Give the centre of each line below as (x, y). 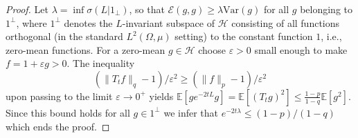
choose (212, 49)
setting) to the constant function (244, 36)
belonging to (326, 9)
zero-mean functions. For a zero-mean (86, 49)
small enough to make (301, 49)
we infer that (191, 112)
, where (32, 22)
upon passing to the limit (59, 96)
